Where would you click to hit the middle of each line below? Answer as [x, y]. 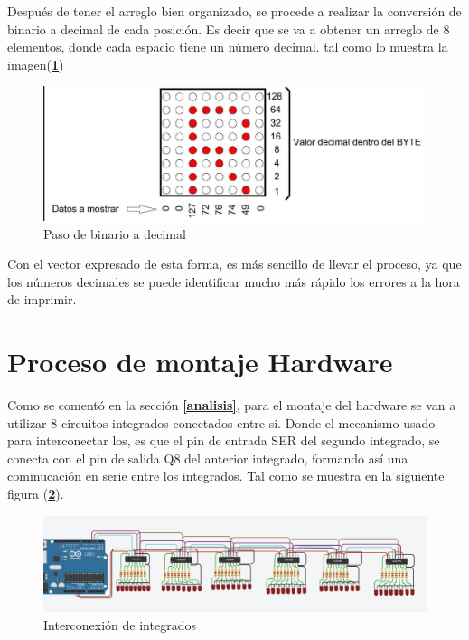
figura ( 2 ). [36, 494]
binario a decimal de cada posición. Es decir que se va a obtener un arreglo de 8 [229, 29]
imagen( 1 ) [36, 64]
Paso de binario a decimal [115, 233]
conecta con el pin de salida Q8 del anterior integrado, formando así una [208, 458]
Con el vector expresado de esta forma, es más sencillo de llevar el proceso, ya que [234, 264]
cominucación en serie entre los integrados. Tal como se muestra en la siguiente [226, 476]
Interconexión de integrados [120, 624]
